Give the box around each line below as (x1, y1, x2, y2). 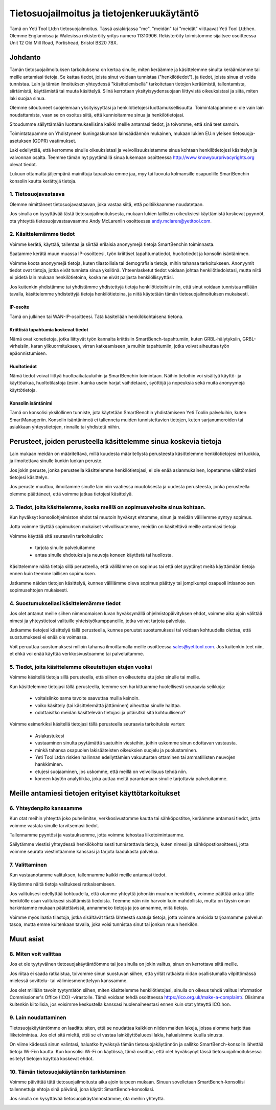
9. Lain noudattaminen (9, 1014, 66, 1021)
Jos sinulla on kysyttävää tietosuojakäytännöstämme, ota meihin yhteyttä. (9, 1096, 165, 1101)
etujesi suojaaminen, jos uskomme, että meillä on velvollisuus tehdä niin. (35, 768, 188, 775)
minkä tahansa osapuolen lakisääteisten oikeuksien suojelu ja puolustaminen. (35, 747, 198, 753)
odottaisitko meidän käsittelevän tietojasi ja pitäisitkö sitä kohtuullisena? (35, 709, 186, 715)
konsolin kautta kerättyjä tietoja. (9, 178, 77, 184)
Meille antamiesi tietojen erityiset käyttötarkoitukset (9, 789, 180, 798)
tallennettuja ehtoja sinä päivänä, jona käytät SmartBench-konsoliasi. (9, 1086, 154, 1092)
